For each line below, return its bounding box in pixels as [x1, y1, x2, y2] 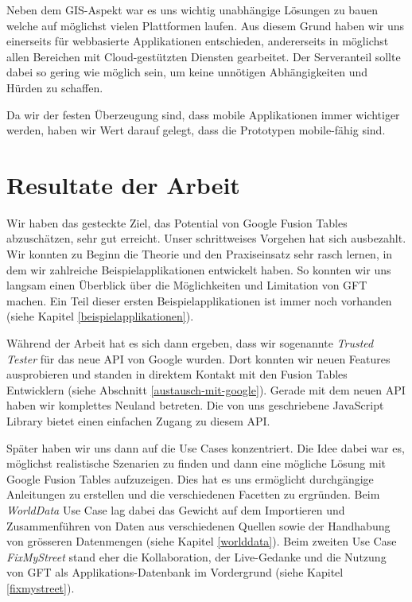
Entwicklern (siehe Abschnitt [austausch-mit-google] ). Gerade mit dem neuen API [6, 381, 406, 398]
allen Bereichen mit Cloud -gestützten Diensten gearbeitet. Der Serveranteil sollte [6, 48, 401, 64]
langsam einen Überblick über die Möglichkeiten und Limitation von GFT [6, 277, 367, 293]
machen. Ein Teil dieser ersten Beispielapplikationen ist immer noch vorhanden [6, 292, 392, 309]
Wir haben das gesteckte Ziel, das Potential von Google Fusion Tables [6, 214, 348, 231]
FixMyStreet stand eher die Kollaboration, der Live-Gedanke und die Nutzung [6, 548, 387, 565]
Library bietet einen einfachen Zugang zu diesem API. [6, 413, 270, 429]
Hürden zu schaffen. [6, 79, 103, 95]
